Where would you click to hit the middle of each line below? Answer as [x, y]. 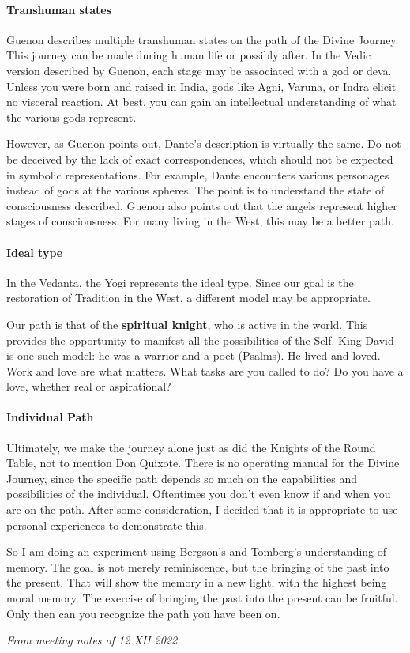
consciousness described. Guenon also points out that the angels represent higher [202, 205]
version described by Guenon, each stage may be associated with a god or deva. [199, 70]
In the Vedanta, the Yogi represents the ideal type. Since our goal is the [180, 282]
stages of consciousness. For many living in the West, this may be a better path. [200, 221]
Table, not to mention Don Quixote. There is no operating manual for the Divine [203, 463]
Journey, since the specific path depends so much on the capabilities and [182, 478]
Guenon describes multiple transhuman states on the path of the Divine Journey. [203, 39]
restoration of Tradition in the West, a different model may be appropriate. [188, 298]
